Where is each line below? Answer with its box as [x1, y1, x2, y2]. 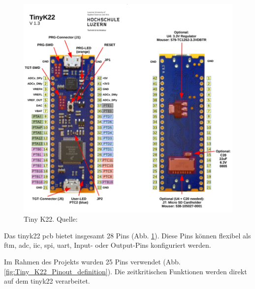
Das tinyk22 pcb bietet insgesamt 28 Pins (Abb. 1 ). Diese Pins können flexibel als [4, 230, 251, 240]
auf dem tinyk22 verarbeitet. [4, 276, 90, 286]
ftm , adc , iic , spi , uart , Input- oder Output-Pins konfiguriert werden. [4, 240, 211, 250]
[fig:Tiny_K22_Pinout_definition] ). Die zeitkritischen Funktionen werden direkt [4, 266, 247, 276]
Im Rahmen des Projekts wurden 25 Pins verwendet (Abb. [4, 256, 181, 266]
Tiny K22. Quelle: [24, 214, 78, 224]
